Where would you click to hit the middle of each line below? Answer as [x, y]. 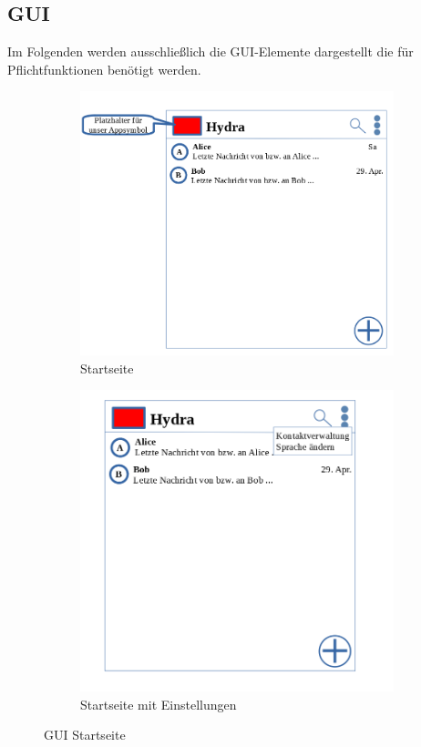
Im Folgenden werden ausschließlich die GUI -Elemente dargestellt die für [210, 51]
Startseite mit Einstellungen [159, 704]
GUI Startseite [85, 735]
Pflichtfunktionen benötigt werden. [104, 69]
